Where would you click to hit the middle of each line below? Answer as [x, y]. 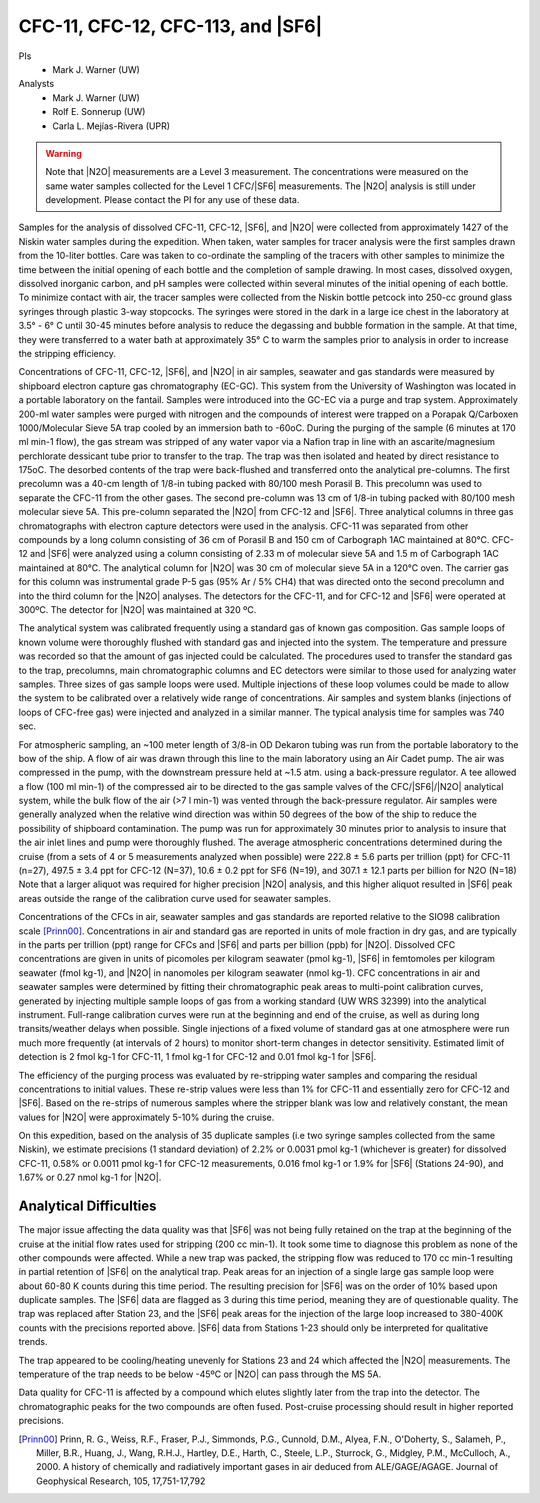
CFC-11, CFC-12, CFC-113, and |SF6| [170, 26]
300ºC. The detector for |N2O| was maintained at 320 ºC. [137, 609]
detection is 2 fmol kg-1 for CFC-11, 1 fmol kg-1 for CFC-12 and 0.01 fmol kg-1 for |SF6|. [197, 1057]
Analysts [36, 84]
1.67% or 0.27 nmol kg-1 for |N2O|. [90, 1177]
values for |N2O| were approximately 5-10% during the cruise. [146, 1117]
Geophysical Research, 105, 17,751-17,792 [121, 1481]
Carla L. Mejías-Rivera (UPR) [111, 126]
